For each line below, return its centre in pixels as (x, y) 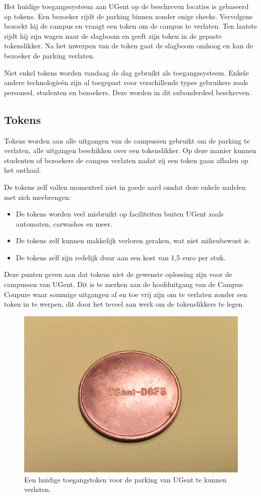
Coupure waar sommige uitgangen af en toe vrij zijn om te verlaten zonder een (126, 294)
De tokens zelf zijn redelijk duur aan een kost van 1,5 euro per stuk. (121, 257)
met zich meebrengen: (38, 197)
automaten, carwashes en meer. (64, 223)
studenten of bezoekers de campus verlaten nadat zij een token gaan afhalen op (126, 160)
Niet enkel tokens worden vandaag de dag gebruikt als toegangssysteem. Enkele (126, 72)
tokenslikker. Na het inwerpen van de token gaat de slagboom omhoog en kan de (129, 46)
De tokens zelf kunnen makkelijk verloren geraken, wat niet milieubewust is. (133, 240)
